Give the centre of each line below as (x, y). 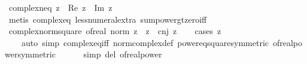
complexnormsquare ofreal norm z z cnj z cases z (115, 31)
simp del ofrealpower (123, 54)
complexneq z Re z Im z (60, 7)
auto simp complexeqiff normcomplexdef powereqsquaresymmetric (145, 42)
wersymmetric (30, 54)
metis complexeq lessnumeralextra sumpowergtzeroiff (108, 19)
